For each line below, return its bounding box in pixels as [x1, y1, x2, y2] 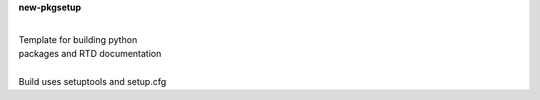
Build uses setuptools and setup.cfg [18, 75, 167, 87]
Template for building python [18, 33, 138, 45]
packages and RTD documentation [18, 48, 162, 60]
